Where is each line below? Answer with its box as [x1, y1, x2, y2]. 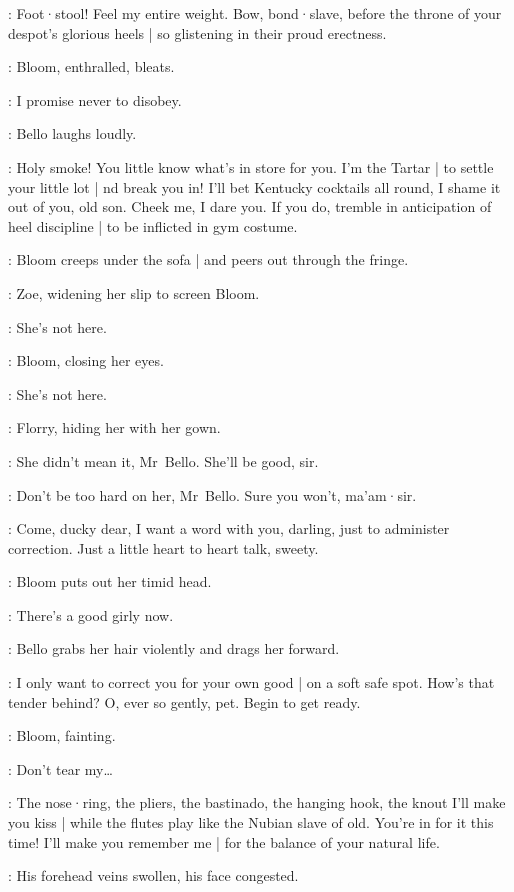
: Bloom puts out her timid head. [8, 571, 212, 592]
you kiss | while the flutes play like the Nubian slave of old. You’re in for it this [8, 812, 494, 833]
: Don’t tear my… [8, 758, 113, 779]
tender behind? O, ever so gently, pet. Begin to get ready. [8, 691, 361, 712]
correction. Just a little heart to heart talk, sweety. [8, 537, 319, 558]
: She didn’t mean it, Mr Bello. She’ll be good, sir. [8, 450, 319, 471]
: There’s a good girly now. [8, 604, 174, 625]
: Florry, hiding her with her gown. [8, 417, 221, 438]
